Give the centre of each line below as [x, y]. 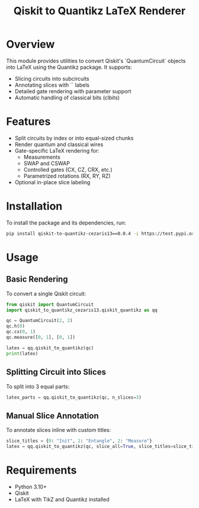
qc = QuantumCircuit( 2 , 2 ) [39, 321]
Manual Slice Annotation [52, 416]
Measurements [42, 157]
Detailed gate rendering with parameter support [73, 91]
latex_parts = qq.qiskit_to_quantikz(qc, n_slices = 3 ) [74, 397]
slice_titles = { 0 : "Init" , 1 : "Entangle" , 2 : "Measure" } [79, 441]
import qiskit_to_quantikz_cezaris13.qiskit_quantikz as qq [82, 310]
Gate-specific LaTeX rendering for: [57, 150]
